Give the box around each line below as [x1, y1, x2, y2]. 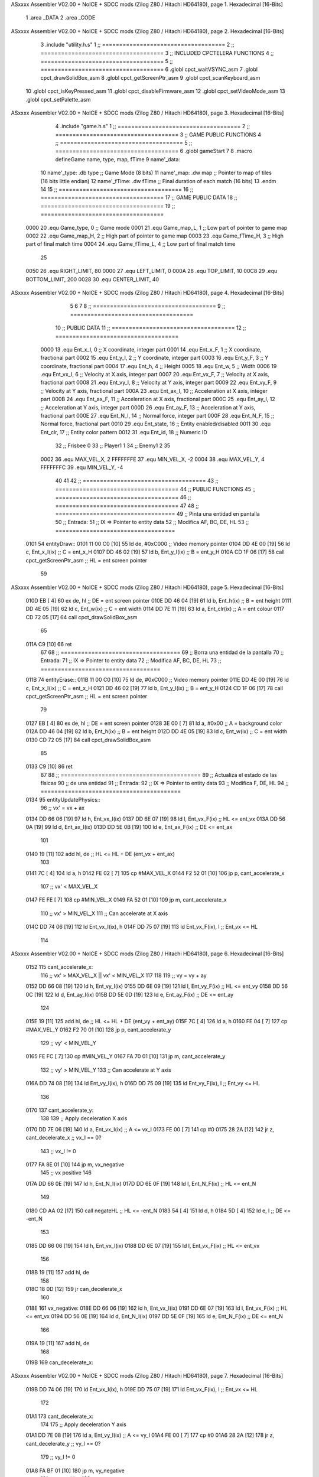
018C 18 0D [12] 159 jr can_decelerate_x [25, 1286, 122, 1293]
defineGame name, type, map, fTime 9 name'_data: [55, 155, 180, 162]
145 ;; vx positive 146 [40, 1169, 92, 1176]
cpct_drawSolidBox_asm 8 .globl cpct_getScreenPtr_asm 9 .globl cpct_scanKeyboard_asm [40, 74, 261, 81]
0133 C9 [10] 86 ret [25, 763, 73, 770]
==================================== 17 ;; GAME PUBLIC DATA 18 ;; [40, 194, 237, 201]
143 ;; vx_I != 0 [40, 1147, 76, 1154]
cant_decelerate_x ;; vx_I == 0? [25, 1134, 102, 1141]
